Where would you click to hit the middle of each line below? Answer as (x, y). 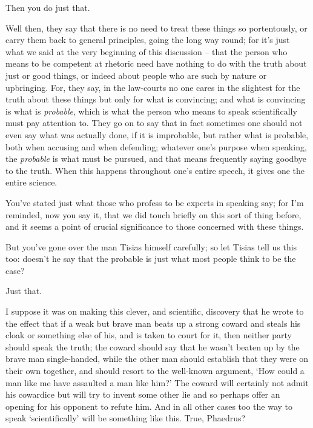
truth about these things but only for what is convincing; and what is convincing (156, 99)
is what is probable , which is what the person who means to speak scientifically (151, 111)
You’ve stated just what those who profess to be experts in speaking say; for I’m (155, 202)
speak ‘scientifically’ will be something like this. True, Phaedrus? (126, 418)
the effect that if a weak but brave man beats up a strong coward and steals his (153, 323)
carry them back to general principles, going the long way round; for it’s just (148, 40)
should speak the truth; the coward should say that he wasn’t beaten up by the (153, 346)
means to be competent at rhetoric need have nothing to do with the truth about (156, 63)
